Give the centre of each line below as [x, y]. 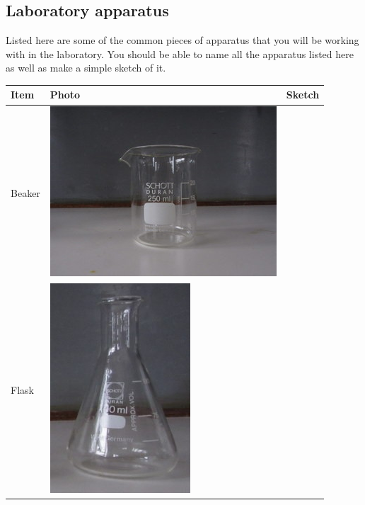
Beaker [25, 192]
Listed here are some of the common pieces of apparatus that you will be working [182, 40]
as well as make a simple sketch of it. [86, 68]
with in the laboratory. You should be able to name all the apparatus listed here [180, 53]
